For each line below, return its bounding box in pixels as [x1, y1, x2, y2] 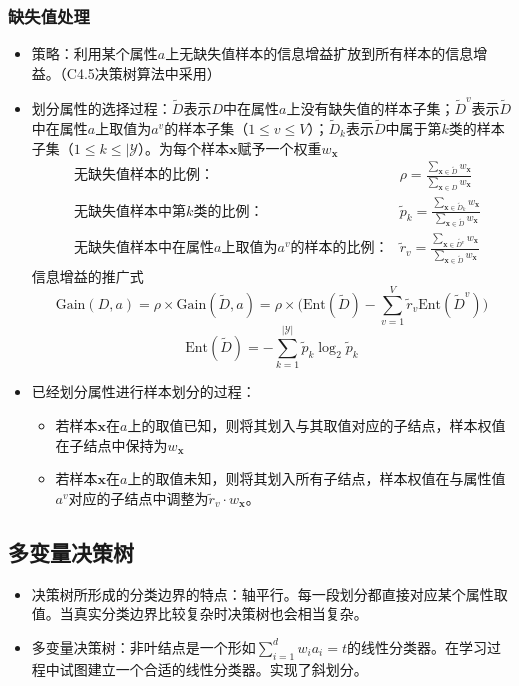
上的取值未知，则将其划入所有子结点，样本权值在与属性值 [127, 468, 506, 489]
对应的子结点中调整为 [68, 487, 209, 508]
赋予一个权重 [237, 137, 322, 158]
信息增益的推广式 [31, 265, 144, 286]
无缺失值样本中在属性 [74, 241, 215, 256]
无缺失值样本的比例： [74, 168, 215, 183]
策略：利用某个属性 [31, 43, 158, 64]
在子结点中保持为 [55, 434, 168, 455]
